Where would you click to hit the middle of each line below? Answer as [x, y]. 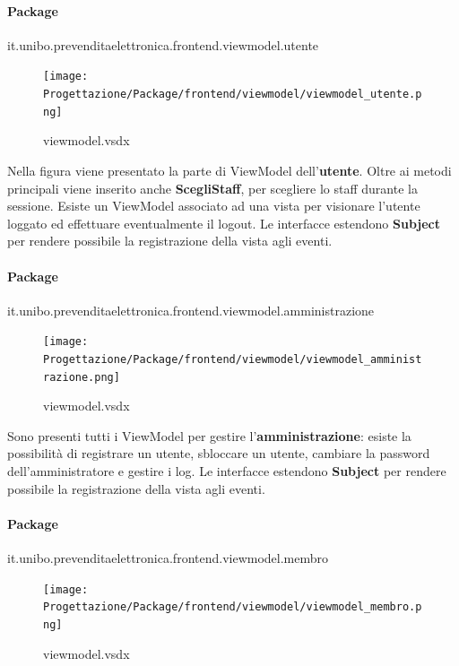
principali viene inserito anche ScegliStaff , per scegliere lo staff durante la [212, 188]
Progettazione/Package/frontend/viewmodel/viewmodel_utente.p [233, 95]
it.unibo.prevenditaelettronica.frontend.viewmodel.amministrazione [191, 310]
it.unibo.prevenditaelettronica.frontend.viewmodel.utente [163, 44]
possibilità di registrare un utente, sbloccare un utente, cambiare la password [219, 453]
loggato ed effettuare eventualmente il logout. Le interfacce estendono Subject [224, 223]
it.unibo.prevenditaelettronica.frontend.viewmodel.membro [168, 558]
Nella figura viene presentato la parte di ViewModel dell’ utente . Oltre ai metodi [229, 170]
